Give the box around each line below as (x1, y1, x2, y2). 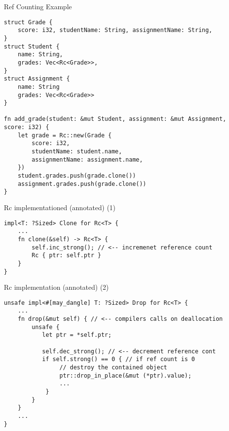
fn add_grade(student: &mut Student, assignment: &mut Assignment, (4, 116, 227, 123)
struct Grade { (4, 18, 53, 26)
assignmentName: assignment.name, (32, 156, 143, 163)
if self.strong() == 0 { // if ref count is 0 (42, 356, 195, 363)
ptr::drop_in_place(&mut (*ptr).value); (59, 372, 192, 379)
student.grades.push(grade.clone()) (17, 172, 136, 180)
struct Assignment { (4, 75, 70, 83)
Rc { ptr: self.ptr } (32, 252, 101, 259)
